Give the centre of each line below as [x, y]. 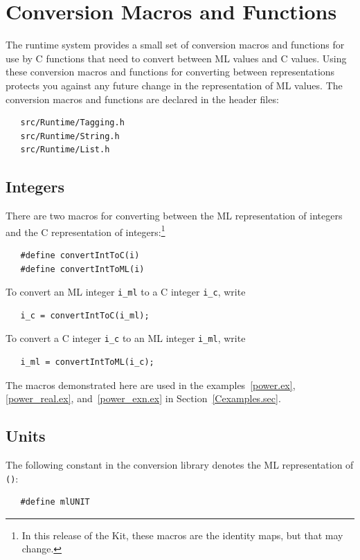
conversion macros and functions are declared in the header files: [142, 99]
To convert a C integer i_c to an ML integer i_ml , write [126, 338]
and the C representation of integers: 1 [85, 231]
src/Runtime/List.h [65, 150]
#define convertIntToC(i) [80, 255]
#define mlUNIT [55, 502]
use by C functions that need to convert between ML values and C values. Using [176, 58]
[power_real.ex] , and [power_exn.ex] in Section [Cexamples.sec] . [143, 398]
